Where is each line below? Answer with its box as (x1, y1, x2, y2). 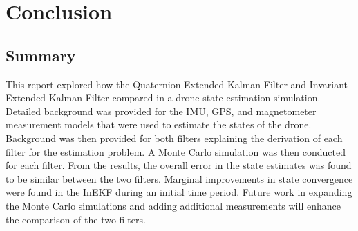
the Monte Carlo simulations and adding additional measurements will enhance (6, 198, 341, 212)
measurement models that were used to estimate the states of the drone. (6, 117, 312, 132)
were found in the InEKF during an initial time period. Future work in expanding (6, 185, 352, 199)
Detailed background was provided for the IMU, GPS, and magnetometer (6, 103, 317, 118)
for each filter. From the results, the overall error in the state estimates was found (6, 158, 352, 172)
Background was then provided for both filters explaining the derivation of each (6, 130, 343, 145)
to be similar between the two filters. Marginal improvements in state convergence (6, 171, 353, 185)
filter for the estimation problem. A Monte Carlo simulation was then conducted (6, 144, 346, 159)
